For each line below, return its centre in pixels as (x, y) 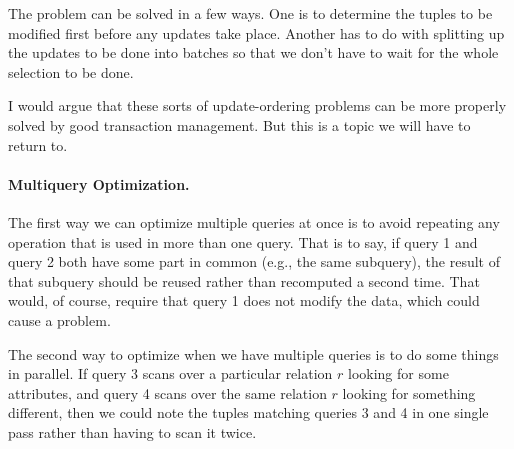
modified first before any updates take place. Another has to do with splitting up (256, 32)
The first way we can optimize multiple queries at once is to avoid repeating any (254, 221)
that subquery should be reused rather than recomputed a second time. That (244, 280)
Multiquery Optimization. (99, 183)
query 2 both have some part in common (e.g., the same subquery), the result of (254, 261)
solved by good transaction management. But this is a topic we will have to (239, 124)
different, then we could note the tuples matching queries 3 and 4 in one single (248, 412)
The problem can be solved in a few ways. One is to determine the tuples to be (250, 13)
